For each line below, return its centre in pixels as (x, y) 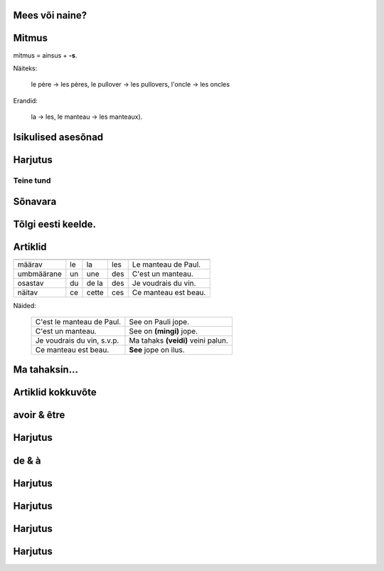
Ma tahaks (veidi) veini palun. (179, 341)
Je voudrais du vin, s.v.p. (77, 341)
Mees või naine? (50, 15)
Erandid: (26, 100)
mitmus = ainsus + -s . (45, 55)
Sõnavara (35, 202)
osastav (31, 283)
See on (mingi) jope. (164, 331)
